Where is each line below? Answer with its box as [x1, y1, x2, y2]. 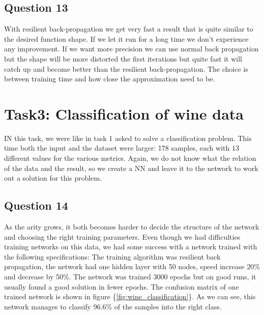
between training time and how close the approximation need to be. [4, 73, 215, 84]
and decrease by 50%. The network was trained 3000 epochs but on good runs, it [4, 271, 256, 282]
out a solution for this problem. [4, 173, 102, 183]
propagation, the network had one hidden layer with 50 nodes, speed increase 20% [4, 261, 260, 272]
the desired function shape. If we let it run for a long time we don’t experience [4, 33, 249, 44]
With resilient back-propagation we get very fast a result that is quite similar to [4, 23, 253, 34]
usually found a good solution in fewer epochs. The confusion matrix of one [4, 281, 239, 292]
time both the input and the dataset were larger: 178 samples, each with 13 [4, 142, 239, 153]
